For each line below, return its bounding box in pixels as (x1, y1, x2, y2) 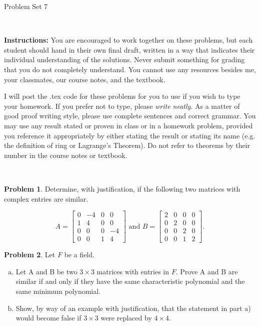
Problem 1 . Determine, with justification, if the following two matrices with (4, 183, 240, 194)
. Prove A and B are (175, 266, 238, 276)
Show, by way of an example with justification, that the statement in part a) (15, 302, 251, 313)
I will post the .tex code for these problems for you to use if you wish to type (4, 91, 240, 101)
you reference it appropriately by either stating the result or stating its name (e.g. (4, 130, 255, 140)
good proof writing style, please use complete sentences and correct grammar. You (4, 110, 256, 121)
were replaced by (100, 312, 152, 323)
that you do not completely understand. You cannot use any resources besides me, (4, 64, 256, 74)
